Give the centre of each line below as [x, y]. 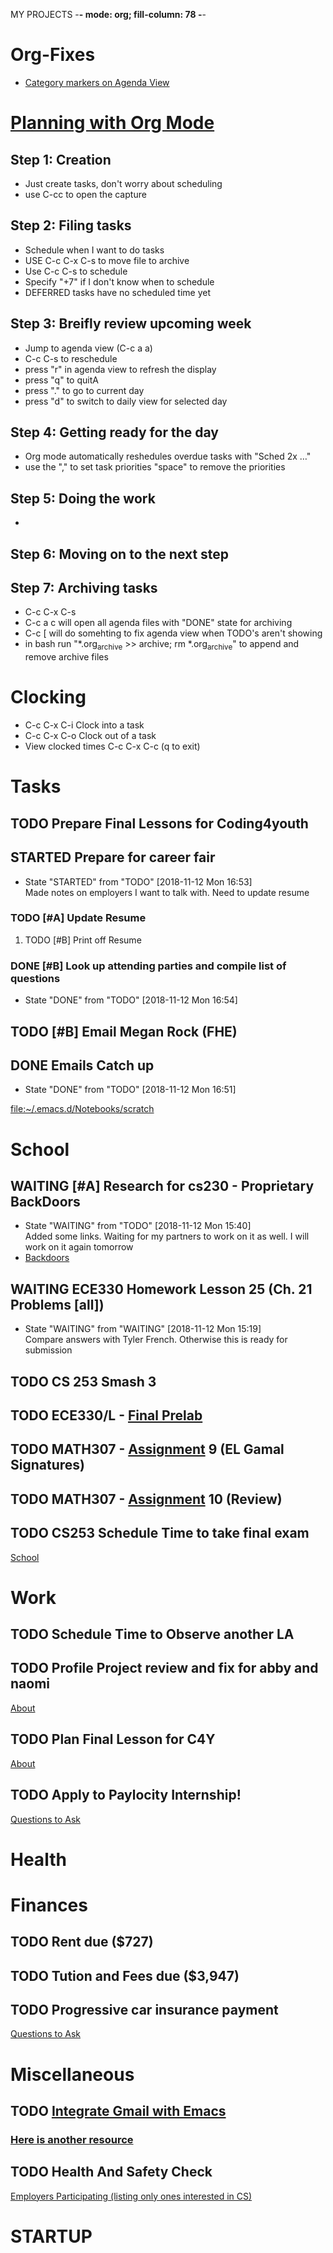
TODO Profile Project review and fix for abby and [164, 1668]
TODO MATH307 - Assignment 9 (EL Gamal [147, 1449]
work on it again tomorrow [79, 1247]
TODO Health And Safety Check [111, 2172]
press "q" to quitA [61, 380]
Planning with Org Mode [112, 123]
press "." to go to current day [84, 390]
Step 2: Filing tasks [71, 225]
